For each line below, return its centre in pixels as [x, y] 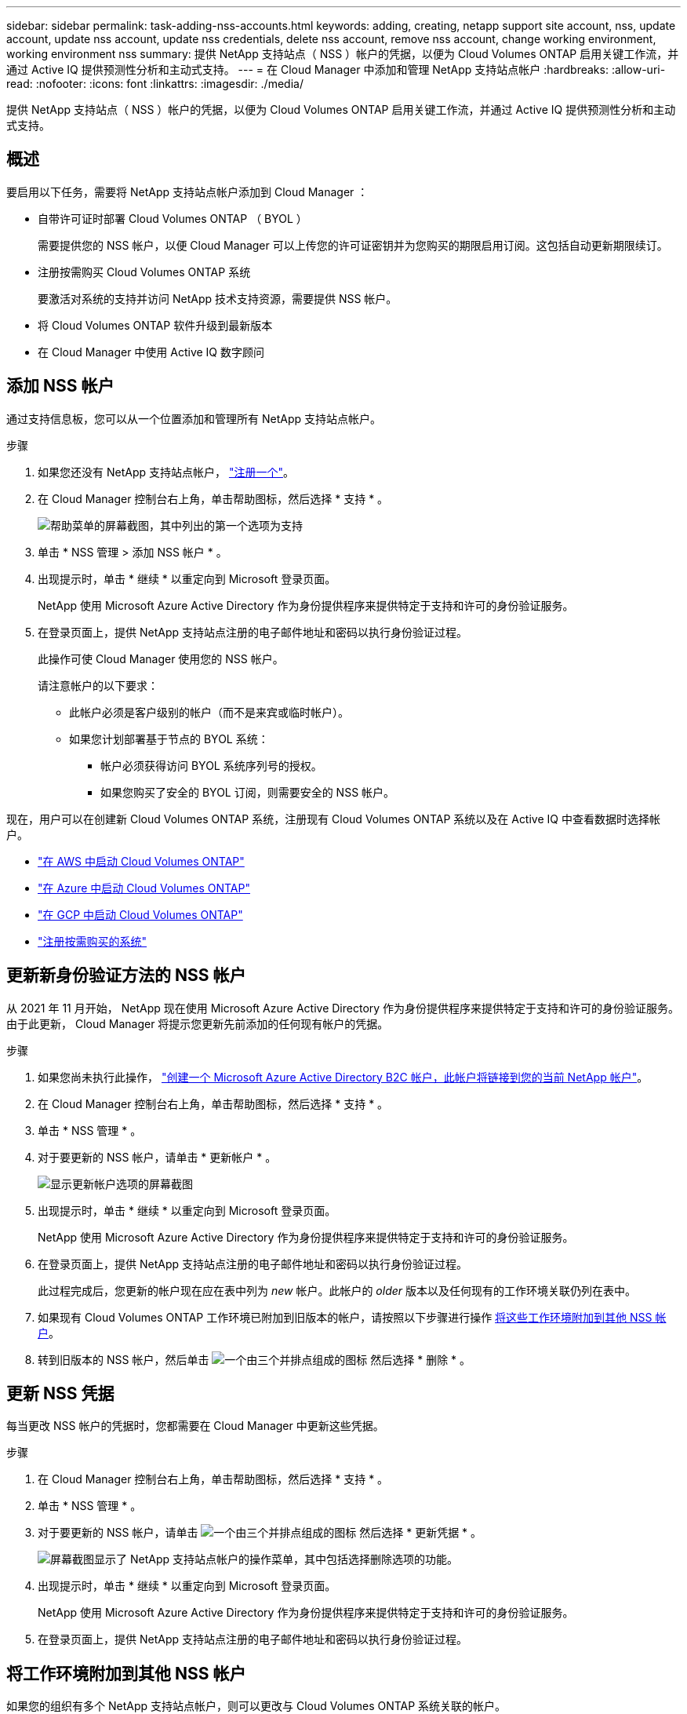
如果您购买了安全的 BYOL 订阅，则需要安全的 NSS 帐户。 [248, 792]
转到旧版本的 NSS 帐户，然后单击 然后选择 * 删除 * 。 [254, 1359]
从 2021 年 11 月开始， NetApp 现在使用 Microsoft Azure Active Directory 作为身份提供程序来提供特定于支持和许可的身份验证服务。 [343, 1008]
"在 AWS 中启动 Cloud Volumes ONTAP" [141, 861]
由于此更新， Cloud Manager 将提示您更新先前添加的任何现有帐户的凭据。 [198, 1023]
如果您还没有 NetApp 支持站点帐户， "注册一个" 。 [166, 472]
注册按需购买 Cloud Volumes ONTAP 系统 [144, 272]
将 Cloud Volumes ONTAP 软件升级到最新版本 [155, 325]
